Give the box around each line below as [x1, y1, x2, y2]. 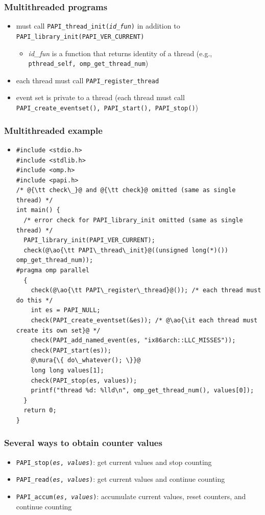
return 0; [23, 407, 57, 414]
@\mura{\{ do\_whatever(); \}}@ [31, 357, 141, 364]
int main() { [16, 206, 60, 214]
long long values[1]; [31, 366, 104, 374]
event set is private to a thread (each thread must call [16, 92, 185, 103]
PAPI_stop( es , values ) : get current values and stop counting [16, 456, 212, 467]
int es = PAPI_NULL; [31, 307, 101, 314]
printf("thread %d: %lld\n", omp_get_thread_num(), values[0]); [31, 387, 254, 394]
